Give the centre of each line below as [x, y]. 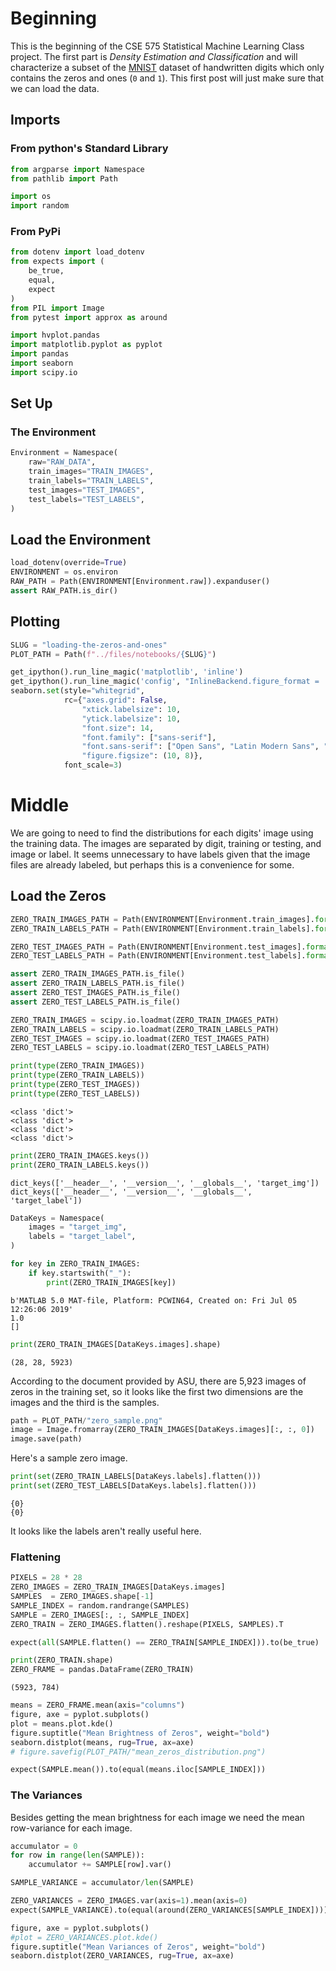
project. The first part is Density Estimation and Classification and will [154, 56]
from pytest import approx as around [89, 317]
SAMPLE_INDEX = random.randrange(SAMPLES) [100, 1605]
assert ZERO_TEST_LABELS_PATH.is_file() [96, 1002]
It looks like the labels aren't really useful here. [106, 1531]
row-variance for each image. [71, 1828]
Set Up [31, 403]
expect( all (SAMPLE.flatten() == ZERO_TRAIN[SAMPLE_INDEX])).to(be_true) [165, 1642]
